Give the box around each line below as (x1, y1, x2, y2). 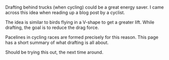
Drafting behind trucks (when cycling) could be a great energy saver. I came (5, 4, 164, 10)
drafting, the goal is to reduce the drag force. (5, 24, 99, 30)
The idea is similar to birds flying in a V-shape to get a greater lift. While (5, 19, 154, 25)
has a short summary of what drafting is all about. (5, 39, 109, 45)
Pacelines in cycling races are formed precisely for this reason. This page (5, 34, 158, 40)
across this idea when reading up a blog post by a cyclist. (5, 9, 125, 15)
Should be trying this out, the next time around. (5, 49, 104, 55)
